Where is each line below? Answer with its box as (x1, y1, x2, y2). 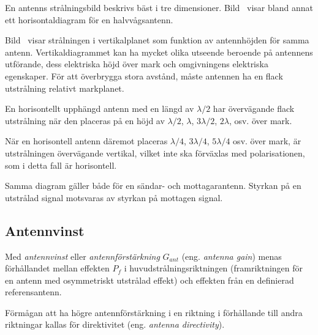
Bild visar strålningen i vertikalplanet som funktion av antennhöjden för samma (5, 34, 309, 46)
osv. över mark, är (233, 134, 301, 147)
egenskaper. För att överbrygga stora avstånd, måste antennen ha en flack (5, 69, 283, 82)
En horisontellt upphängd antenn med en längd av (5, 102, 194, 115)
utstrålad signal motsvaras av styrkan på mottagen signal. (5, 191, 223, 204)
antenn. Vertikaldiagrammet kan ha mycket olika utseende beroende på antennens (5, 45, 313, 58)
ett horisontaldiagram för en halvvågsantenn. (5, 13, 173, 26)
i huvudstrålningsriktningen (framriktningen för (124, 262, 303, 274)
